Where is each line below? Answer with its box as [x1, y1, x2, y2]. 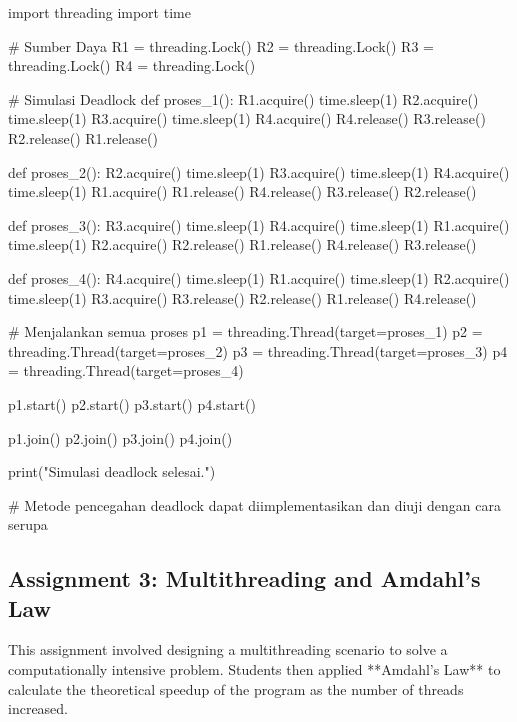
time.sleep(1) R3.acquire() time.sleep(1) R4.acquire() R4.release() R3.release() [8, 108, 486, 129]
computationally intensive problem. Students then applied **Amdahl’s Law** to [8, 659, 501, 680]
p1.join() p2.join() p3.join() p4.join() [8, 427, 233, 448]
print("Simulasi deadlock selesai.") [8, 461, 216, 482]
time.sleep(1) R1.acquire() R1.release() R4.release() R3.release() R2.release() [8, 181, 477, 202]
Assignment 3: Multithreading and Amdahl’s [8, 563, 481, 594]
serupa [8, 514, 48, 535]
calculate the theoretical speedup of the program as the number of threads [8, 678, 464, 699]
